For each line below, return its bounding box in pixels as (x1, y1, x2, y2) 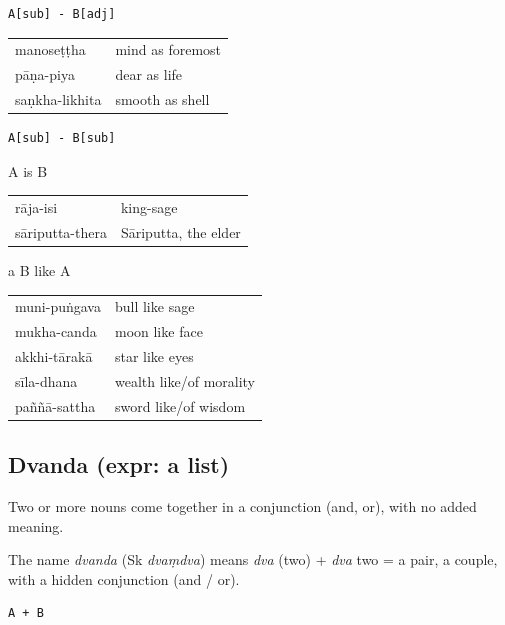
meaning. (8, 515, 64, 536)
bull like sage (114, 296, 195, 317)
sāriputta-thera (15, 221, 107, 242)
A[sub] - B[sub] (8, 131, 116, 146)
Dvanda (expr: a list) (8, 449, 230, 480)
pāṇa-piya (15, 64, 75, 85)
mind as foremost (115, 39, 222, 60)
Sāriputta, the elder (120, 221, 241, 242)
